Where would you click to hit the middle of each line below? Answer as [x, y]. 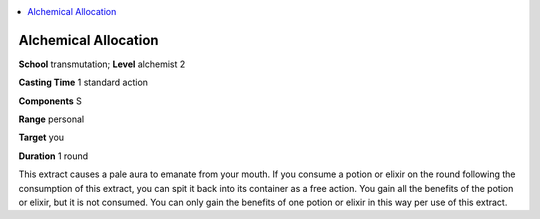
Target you [41, 137]
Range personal [51, 119]
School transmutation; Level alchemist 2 [102, 64]
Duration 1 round [53, 156]
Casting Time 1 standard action [83, 82]
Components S [50, 101]
